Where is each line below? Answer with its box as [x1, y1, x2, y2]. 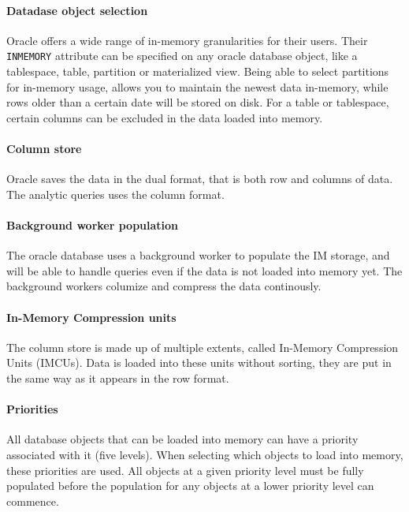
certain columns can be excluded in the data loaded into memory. [6, 109, 323, 125]
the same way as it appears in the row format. [6, 369, 229, 386]
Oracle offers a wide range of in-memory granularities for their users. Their [6, 32, 368, 48]
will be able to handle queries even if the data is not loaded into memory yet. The [6, 262, 403, 278]
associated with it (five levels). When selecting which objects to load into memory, [6, 446, 403, 462]
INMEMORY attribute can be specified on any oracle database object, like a [6, 47, 358, 64]
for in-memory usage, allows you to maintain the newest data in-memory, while [6, 78, 389, 95]
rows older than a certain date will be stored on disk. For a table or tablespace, [6, 94, 389, 110]
